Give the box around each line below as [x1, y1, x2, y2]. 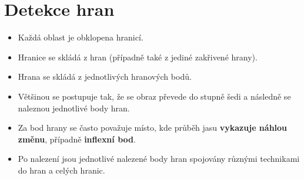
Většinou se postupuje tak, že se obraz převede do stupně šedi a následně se [18, 90, 291, 102]
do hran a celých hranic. [18, 164, 105, 176]
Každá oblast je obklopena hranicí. [18, 31, 143, 43]
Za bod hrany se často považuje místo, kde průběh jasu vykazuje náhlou [18, 121, 288, 134]
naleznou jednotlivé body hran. [18, 101, 130, 114]
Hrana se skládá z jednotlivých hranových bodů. [18, 70, 192, 83]
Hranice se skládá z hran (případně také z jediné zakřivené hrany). [18, 50, 258, 63]
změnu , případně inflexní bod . [18, 133, 136, 145]
